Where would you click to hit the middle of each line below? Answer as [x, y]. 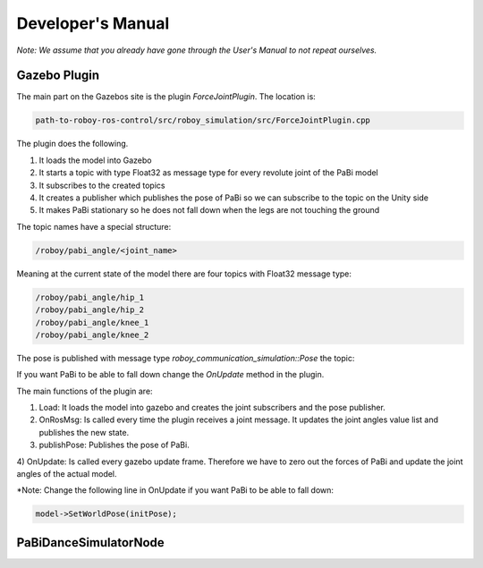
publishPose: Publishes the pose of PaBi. [114, 445]
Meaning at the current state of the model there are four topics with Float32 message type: [184, 274]
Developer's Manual [93, 23]
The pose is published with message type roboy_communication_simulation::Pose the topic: [186, 358]
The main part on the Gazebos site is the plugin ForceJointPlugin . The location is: [166, 97]
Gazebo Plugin [58, 76]
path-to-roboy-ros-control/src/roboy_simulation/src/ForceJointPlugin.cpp [203, 120]
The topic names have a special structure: [94, 226]
